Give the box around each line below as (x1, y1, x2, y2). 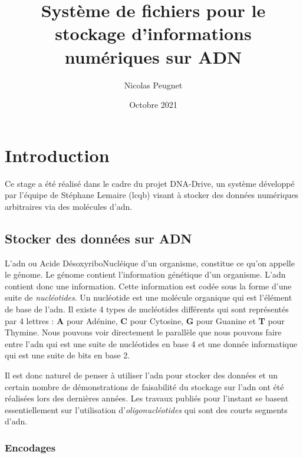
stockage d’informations (55, 21, 252, 45)
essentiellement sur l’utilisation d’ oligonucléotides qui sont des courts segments (5, 403, 288, 416)
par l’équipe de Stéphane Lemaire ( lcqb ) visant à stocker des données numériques (5, 189, 299, 201)
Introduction (5, 143, 110, 167)
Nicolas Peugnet (124, 78, 183, 91)
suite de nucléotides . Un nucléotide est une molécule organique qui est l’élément (5, 291, 292, 304)
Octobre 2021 (129, 98, 177, 111)
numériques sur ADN (64, 44, 242, 68)
